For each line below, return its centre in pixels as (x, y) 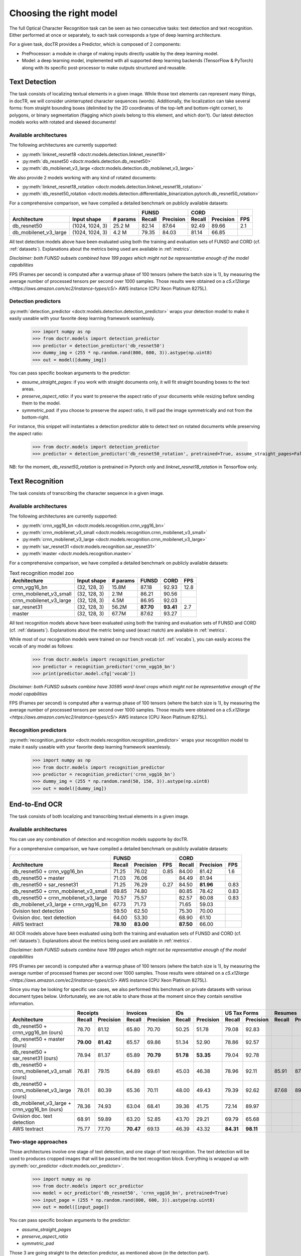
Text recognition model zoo (42, 573)
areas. (28, 389)
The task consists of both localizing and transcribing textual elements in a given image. (99, 816)
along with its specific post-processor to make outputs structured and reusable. (104, 67)
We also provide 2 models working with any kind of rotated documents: (83, 177)
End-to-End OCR (36, 805)
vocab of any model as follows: (41, 646)
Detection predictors (35, 301)
